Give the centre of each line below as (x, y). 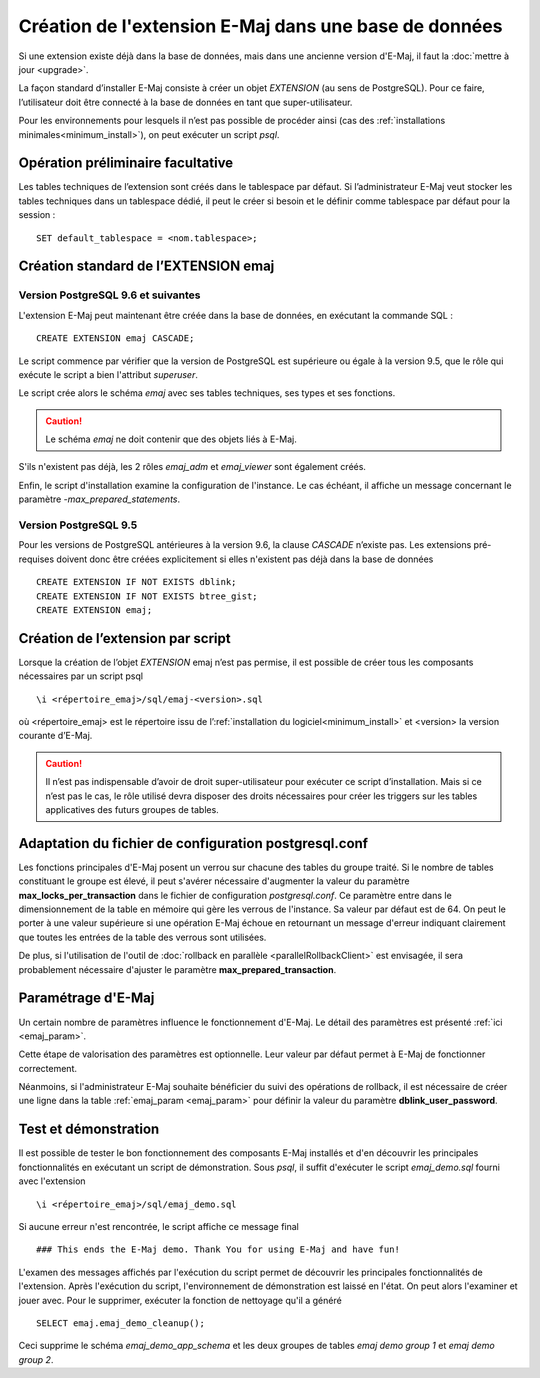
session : (37, 215)
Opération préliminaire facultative (126, 163)
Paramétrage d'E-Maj (86, 998)
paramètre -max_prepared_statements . (99, 499)
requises (36, 559)
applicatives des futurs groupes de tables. (132, 809)
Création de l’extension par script (124, 638)
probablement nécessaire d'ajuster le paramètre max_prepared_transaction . (177, 969)
